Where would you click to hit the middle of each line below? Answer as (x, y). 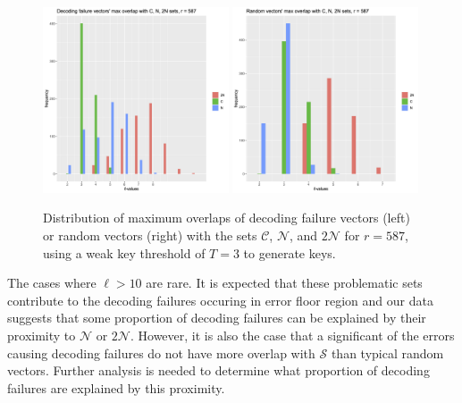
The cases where (52, 283)
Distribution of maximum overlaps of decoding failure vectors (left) (227, 218)
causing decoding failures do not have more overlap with (161, 353)
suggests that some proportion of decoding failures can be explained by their (217, 318)
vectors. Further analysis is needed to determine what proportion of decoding (218, 370)
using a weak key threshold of (124, 252)
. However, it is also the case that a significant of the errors (292, 335)
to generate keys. (290, 252)
